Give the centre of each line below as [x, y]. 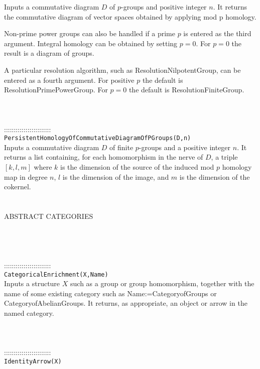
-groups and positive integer [164, 7]
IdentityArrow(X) [33, 361]
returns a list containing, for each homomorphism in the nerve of [104, 157]
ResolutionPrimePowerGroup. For [56, 90]
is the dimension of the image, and [116, 176]
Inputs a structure [32, 283]
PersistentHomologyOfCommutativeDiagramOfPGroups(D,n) [98, 138]
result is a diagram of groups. [49, 53]
